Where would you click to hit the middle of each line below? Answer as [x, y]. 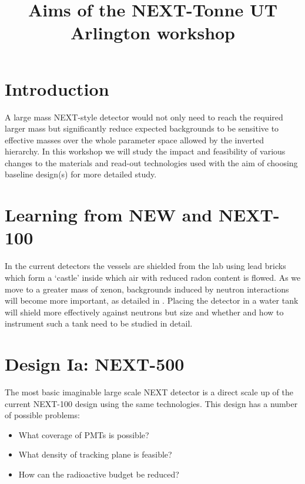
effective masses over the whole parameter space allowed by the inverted [134, 140]
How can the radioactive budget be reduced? [99, 474]
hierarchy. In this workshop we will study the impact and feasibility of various [145, 151]
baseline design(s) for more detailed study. [81, 174]
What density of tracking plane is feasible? [95, 454]
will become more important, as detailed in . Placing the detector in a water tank [152, 300]
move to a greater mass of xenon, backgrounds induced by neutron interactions [147, 289]
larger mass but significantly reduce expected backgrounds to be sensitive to [142, 128]
